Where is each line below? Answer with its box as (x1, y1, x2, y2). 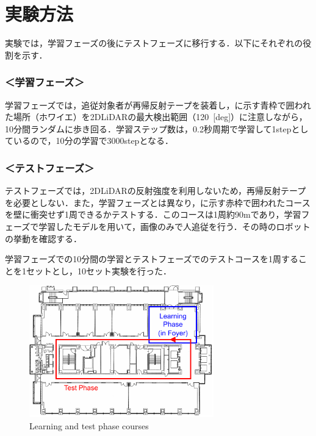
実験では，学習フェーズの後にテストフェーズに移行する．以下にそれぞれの (5, 37, 303, 49)
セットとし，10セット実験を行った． (26, 264, 171, 277)
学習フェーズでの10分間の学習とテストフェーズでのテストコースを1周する (5, 252, 298, 265)
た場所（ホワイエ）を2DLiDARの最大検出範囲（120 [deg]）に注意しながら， (5, 110, 307, 123)
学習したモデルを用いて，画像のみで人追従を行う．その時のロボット (38, 220, 311, 232)
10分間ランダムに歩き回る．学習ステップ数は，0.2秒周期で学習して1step (5, 122, 292, 135)
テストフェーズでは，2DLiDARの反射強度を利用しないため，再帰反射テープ (5, 184, 306, 197)
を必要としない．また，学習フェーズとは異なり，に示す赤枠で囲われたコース (5, 196, 311, 209)
